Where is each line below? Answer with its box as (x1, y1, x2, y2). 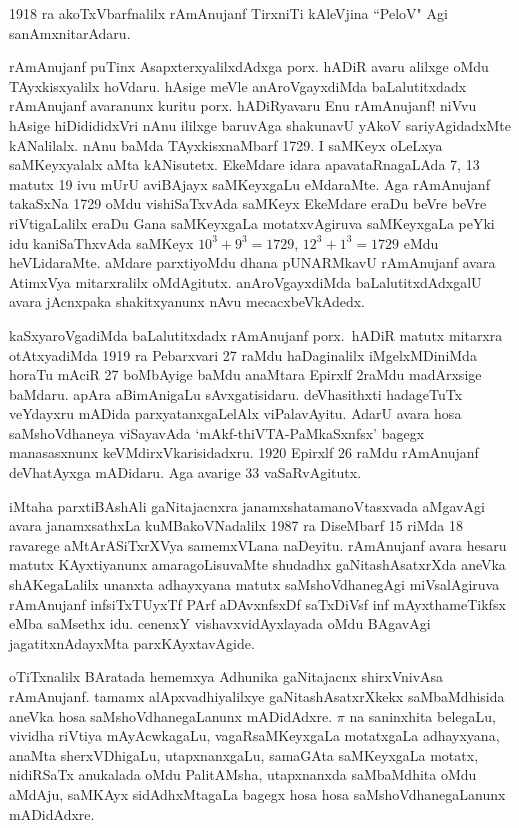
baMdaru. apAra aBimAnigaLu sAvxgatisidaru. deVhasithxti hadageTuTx (9, 383, 463, 404)
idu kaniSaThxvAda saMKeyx (9, 232, 194, 253)
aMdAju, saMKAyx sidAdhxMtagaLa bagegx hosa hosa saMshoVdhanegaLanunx (9, 783, 506, 804)
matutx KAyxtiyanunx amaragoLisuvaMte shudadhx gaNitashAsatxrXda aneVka (9, 554, 506, 575)
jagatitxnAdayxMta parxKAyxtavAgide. (9, 632, 255, 653)
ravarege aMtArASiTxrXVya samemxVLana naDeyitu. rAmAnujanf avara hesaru (9, 534, 507, 555)
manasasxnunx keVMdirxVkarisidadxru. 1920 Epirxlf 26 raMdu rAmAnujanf (9, 442, 479, 463)
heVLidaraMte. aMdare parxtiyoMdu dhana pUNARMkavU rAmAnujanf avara (9, 252, 496, 273)
